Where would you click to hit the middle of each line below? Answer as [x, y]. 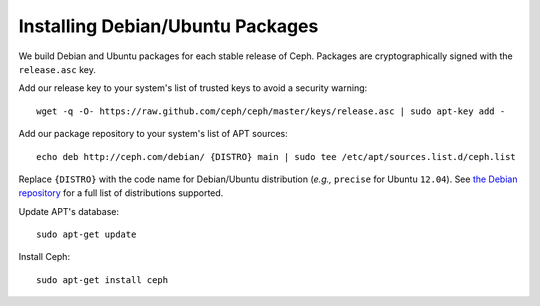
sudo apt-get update [86, 234]
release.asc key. [57, 69]
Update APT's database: [69, 211]
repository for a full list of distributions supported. [121, 193]
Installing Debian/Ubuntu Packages [168, 26]
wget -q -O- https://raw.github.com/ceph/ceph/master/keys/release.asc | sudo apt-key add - [271, 111]
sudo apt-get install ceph [102, 279]
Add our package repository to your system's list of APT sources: [153, 134]
